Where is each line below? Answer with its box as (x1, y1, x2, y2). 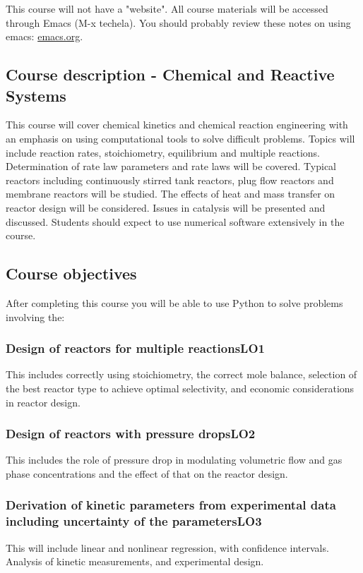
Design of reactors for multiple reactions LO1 (6, 339, 265, 357)
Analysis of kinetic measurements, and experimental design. (6, 554, 264, 569)
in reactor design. (6, 394, 81, 409)
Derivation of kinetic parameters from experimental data (6, 496, 336, 514)
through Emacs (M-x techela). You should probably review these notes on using (6, 15, 351, 30)
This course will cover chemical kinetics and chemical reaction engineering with (6, 117, 348, 132)
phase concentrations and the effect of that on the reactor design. (6, 466, 288, 481)
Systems (6, 84, 66, 106)
